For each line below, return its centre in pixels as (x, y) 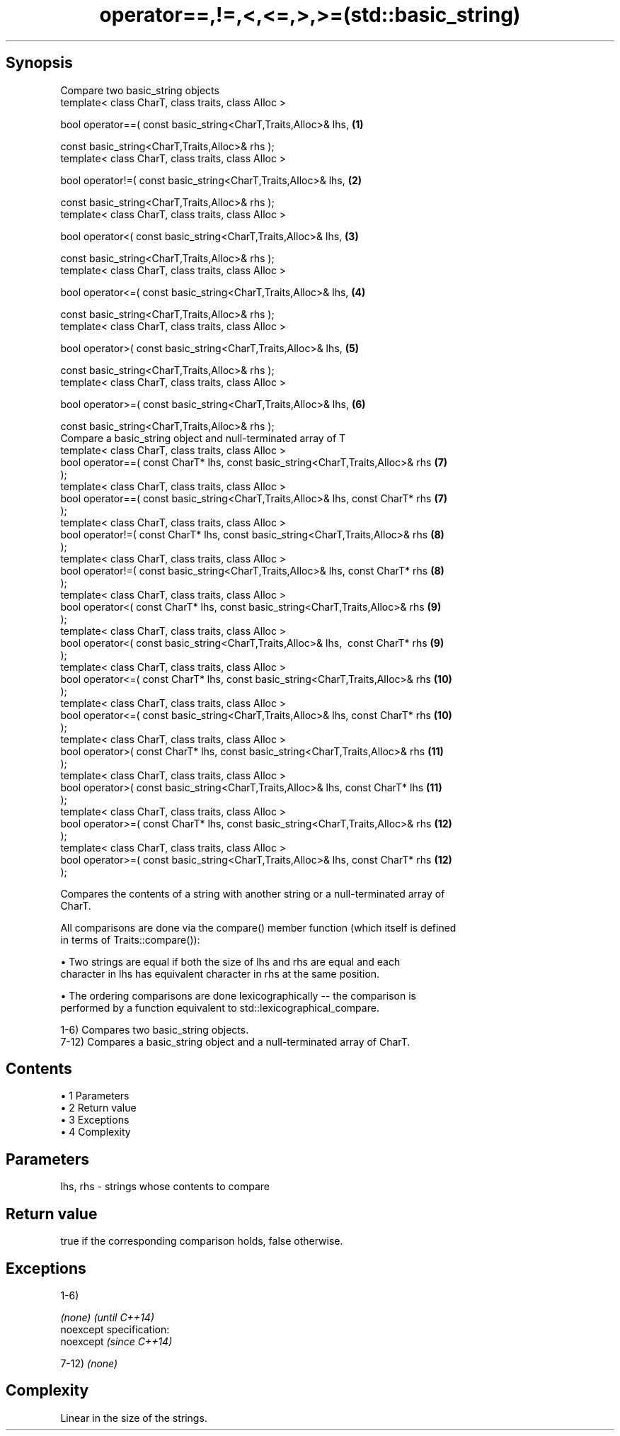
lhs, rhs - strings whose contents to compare (165, 1187)
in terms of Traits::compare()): (130, 939)
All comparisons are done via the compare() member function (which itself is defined (258, 927)
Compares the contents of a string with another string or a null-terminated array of (253, 893)
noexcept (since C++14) (116, 1341)
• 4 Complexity (96, 1132)
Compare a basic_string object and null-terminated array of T (203, 438)
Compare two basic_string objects (140, 90)
